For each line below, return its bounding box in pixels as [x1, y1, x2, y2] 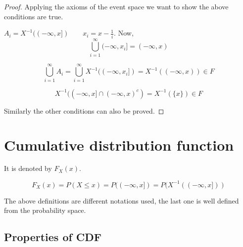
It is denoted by [4, 163, 52, 173]
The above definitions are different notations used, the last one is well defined [4, 195, 239, 206]
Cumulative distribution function [4, 134, 234, 155]
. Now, [114, 28, 134, 38]
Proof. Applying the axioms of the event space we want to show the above [4, 1, 229, 11]
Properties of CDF [4, 229, 102, 245]
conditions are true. [4, 11, 63, 21]
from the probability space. [4, 205, 86, 215]
